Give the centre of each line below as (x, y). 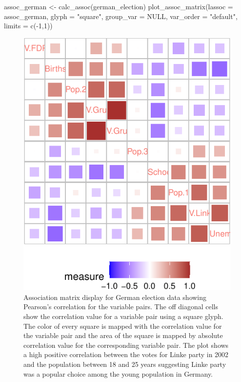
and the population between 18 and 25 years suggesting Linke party (125, 364)
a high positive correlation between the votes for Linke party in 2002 (126, 354)
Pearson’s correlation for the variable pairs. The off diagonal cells (121, 307)
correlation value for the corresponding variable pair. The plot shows (126, 345)
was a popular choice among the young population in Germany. (118, 373)
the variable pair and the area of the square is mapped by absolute (123, 335)
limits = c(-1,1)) (28, 26)
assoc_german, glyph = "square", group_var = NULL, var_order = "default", (121, 16)
